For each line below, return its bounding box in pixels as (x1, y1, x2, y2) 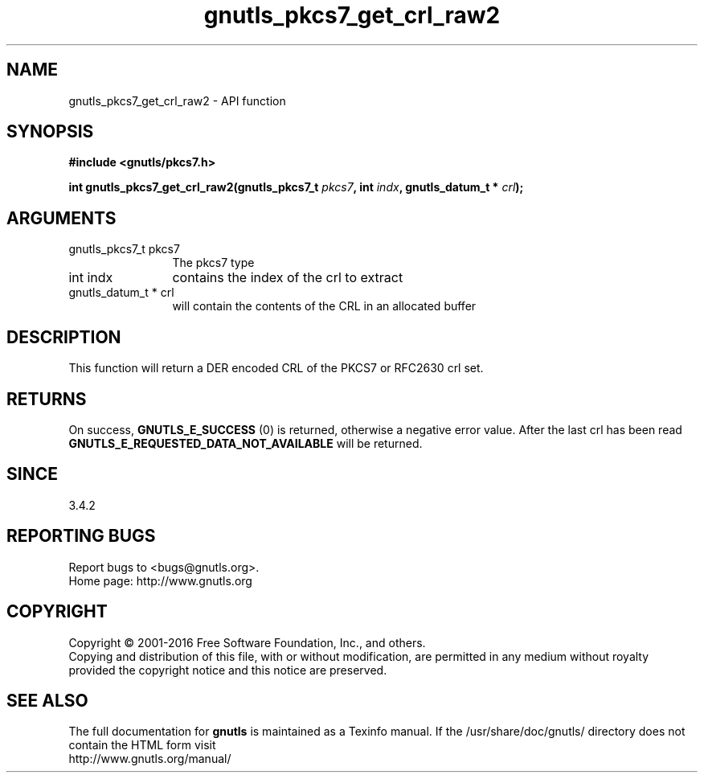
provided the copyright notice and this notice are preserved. (68, 662, 387, 677)
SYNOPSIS (6, 121, 94, 142)
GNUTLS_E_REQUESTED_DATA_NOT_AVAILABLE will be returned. (68, 436, 423, 450)
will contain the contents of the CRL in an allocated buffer (172, 299, 477, 314)
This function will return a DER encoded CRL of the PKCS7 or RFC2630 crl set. (68, 361, 484, 375)
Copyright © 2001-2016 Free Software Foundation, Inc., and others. (68, 635, 426, 650)
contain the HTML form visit (68, 738, 216, 752)
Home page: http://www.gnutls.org (68, 573, 252, 588)
